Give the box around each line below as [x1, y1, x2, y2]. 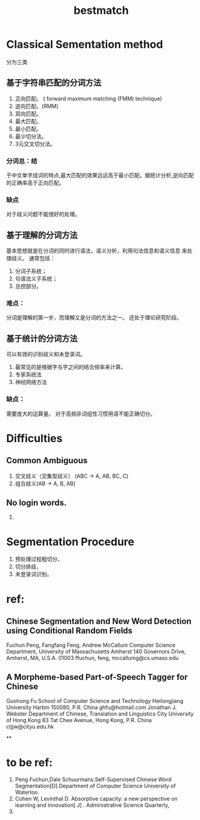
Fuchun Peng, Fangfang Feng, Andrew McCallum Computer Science [6, 641, 176, 649]
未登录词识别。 [14, 571, 52, 578]
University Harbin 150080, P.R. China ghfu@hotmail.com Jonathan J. [6, 704, 177, 711]
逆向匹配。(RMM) [14, 102, 59, 109]
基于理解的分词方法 [6, 230, 78, 240]
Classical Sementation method [6, 37, 163, 51]
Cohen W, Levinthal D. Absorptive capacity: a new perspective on [14, 795, 178, 802]
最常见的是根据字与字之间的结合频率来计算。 [14, 364, 127, 371]
